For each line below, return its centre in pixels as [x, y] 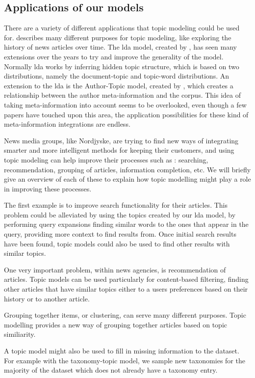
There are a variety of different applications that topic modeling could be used [122, 28]
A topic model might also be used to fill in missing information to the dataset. [122, 351]
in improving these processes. [48, 188]
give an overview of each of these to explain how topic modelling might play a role [127, 179]
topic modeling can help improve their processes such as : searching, [106, 159]
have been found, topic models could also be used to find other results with [117, 243]
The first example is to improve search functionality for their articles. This [116, 205]
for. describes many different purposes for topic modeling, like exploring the [118, 37]
